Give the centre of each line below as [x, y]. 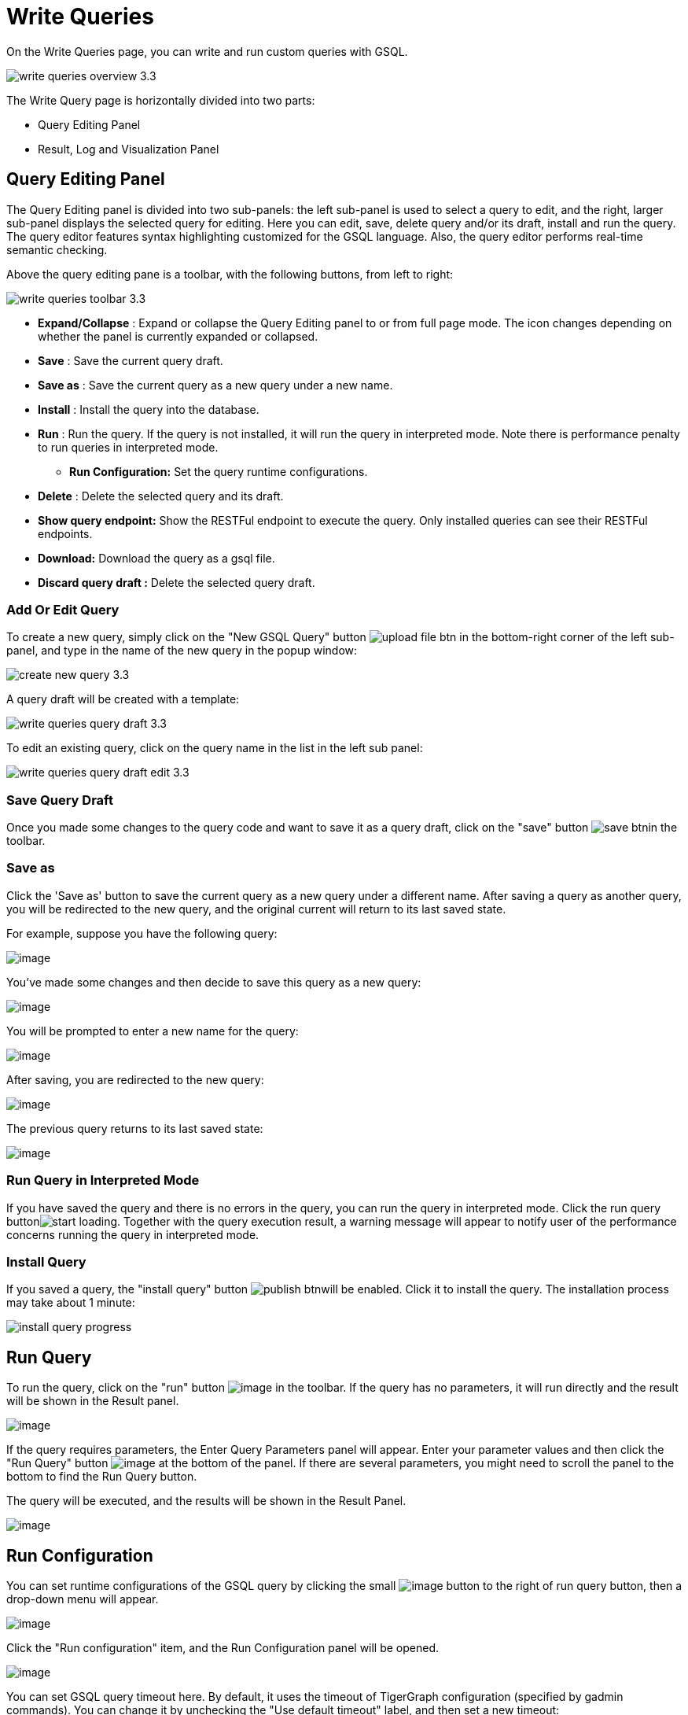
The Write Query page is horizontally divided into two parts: [161, 100]
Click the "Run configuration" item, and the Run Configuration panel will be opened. [223, 1648]
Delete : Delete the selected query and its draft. [161, 496]
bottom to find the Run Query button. [102, 1477]
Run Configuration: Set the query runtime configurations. [219, 471]
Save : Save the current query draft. [131, 360]
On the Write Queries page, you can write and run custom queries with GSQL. [207, 51]
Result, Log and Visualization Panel [129, 149]
